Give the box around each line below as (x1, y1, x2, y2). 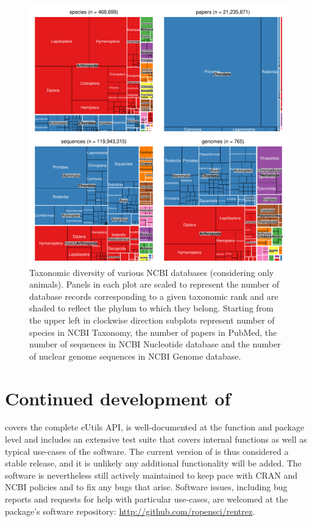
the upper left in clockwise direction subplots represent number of (29, 313, 275, 326)
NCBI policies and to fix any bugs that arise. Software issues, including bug (5, 480, 288, 493)
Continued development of (5, 385, 231, 410)
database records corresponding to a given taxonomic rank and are (29, 289, 278, 302)
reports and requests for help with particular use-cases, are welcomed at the (5, 493, 288, 506)
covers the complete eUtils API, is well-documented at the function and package (5, 421, 305, 433)
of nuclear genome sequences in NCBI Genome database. (29, 349, 241, 362)
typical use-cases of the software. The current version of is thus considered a (5, 444, 289, 457)
